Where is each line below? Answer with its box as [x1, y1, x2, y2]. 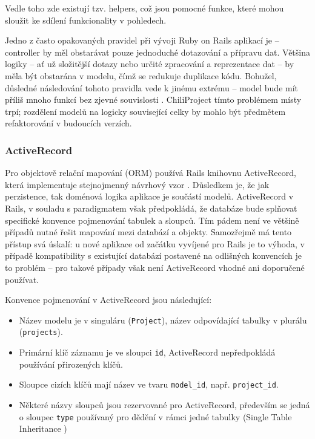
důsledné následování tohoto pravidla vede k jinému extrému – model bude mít [5, 81, 299, 94]
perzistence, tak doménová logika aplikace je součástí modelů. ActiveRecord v [5, 190, 294, 203]
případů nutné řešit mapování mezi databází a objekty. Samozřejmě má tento [5, 226, 292, 238]
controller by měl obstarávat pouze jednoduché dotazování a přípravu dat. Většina [5, 45, 310, 58]
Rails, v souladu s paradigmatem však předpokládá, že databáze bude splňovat [5, 201, 297, 214]
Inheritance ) [19, 422, 67, 435]
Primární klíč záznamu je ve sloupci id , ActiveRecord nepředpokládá [19, 346, 276, 358]
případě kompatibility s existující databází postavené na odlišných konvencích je [5, 249, 302, 262]
